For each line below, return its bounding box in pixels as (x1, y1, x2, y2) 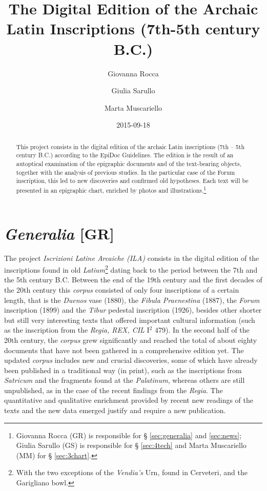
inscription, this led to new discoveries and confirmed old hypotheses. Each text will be (16, 176, 249, 185)
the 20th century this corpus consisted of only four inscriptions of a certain (4, 284, 239, 295)
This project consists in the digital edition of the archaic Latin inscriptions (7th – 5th (16, 142, 245, 151)
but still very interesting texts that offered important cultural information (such (4, 314, 255, 325)
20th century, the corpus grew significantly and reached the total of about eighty (4, 334, 257, 345)
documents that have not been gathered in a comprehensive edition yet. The (4, 344, 244, 355)
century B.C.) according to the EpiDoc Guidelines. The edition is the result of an (16, 151, 234, 159)
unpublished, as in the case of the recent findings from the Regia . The (4, 384, 223, 395)
